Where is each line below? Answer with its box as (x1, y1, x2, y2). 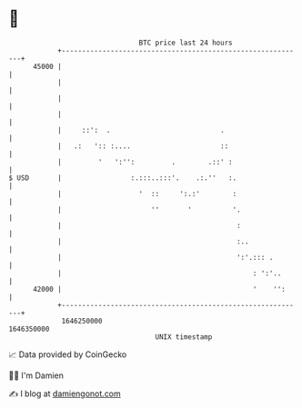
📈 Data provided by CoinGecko (8, 349, 127, 360)
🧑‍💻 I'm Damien (8, 370, 65, 381)
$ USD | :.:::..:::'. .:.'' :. (8, 173, 237, 183)
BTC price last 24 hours (138, 38, 233, 47)
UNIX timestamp (155, 332, 213, 342)
